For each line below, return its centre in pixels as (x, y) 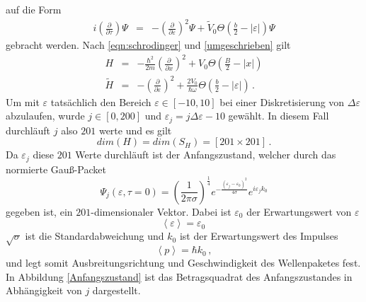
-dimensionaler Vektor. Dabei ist (161, 211)
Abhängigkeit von (44, 290)
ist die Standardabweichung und (95, 236)
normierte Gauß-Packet (56, 169)
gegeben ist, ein (39, 211)
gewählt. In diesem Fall (279, 116)
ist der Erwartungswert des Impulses (259, 236)
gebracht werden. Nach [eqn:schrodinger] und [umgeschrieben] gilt (148, 45)
